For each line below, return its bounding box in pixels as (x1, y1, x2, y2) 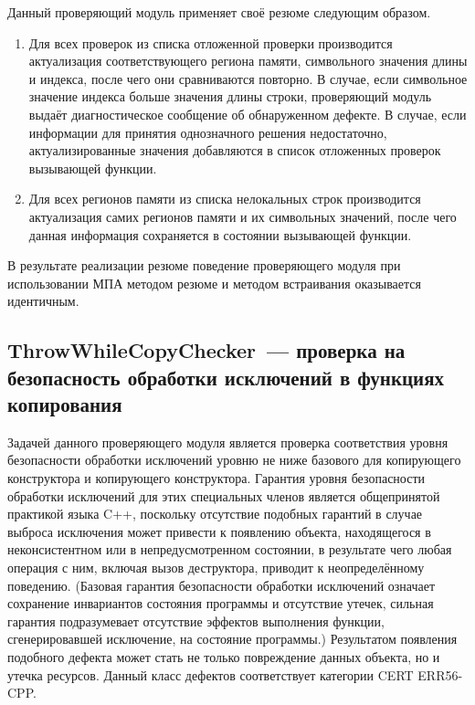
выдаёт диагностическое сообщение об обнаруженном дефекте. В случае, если (28, 104, 467, 123)
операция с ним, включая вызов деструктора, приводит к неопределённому (7, 558, 425, 577)
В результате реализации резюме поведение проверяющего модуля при (7, 256, 401, 275)
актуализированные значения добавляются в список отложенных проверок (28, 141, 441, 160)
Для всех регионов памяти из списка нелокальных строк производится (28, 189, 421, 208)
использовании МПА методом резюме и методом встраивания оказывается (7, 273, 421, 292)
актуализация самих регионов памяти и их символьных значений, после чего (28, 206, 457, 226)
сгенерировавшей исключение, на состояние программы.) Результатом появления (7, 629, 458, 648)
